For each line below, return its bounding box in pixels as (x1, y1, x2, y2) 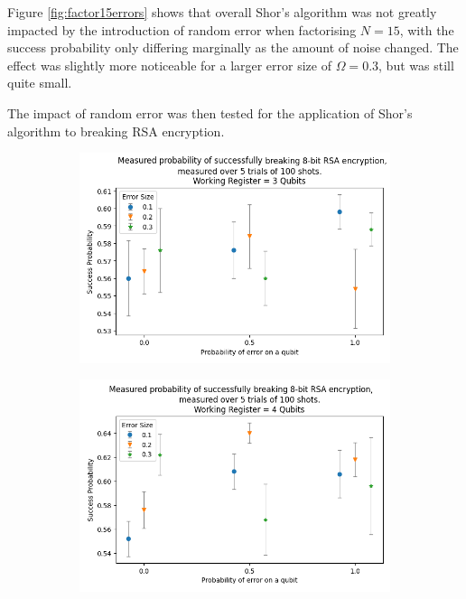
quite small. (7, 73, 72, 92)
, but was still (378, 55, 454, 74)
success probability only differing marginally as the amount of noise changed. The (7, 38, 459, 57)
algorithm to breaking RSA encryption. (7, 121, 225, 140)
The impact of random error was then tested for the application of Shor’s (7, 103, 413, 122)
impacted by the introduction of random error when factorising (7, 20, 357, 39)
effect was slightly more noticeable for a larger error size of (7, 55, 332, 74)
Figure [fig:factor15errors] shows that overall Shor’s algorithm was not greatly (7, 3, 437, 21)
